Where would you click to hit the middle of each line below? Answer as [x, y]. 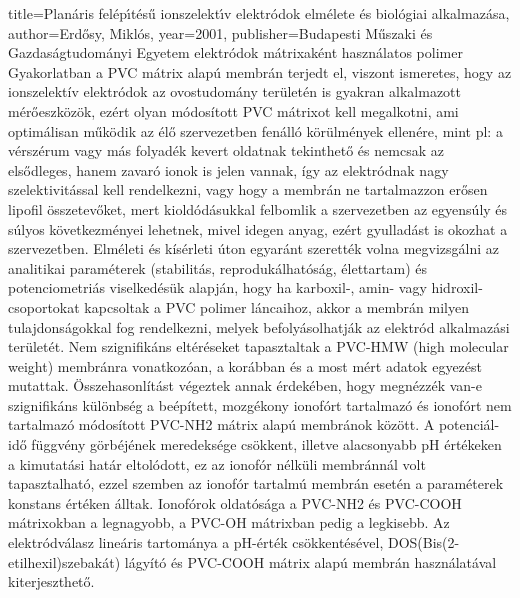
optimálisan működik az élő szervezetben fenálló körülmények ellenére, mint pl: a [255, 130]
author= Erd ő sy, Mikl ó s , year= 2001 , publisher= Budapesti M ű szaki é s [220, 32]
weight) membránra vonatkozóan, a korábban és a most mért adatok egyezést [245, 365]
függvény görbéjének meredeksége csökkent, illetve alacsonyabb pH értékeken [266, 444]
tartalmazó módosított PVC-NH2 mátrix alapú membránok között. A [221, 424]
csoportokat [44, 306]
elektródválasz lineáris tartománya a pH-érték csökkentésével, [196, 542]
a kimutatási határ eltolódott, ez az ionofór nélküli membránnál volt [217, 463]
